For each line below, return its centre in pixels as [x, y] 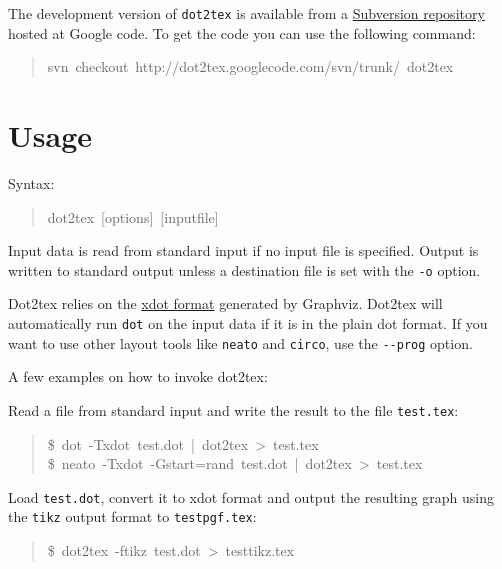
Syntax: [31, 182]
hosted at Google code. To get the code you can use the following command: [242, 32]
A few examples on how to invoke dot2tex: [138, 376]
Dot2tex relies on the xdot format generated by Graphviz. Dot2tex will [225, 303]
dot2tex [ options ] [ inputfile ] [133, 216]
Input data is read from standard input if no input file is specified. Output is [243, 250]
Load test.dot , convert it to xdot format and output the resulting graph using [251, 496]
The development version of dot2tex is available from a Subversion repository [246, 13]
